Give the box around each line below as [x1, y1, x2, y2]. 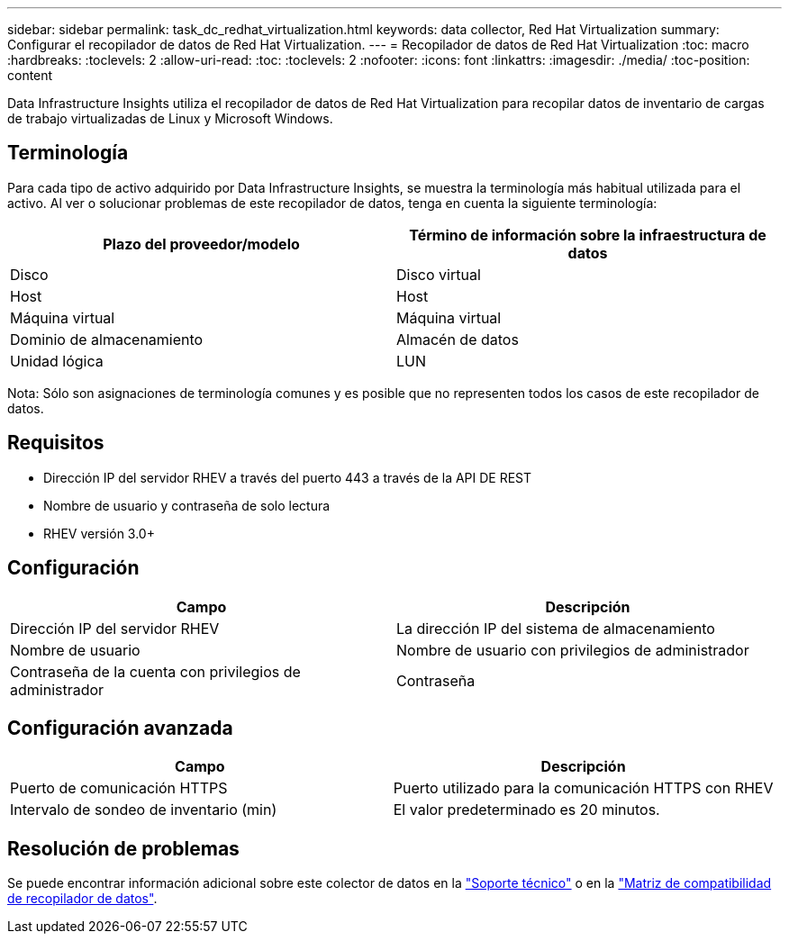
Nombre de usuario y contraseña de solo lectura [43, 497, 331, 513]
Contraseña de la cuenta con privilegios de [10, 662, 301, 681]
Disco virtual [396, 265, 481, 284]
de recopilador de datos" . [7, 891, 158, 907]
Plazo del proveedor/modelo [103, 234, 300, 253]
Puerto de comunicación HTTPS [10, 779, 228, 798]
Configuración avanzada [7, 716, 233, 739]
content [7, 68, 53, 83]
